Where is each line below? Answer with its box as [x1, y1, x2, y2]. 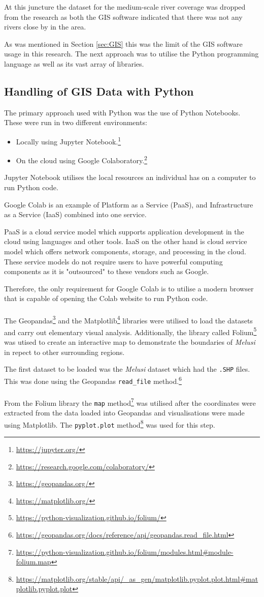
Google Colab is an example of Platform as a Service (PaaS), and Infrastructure [4, 199, 253, 210]
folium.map [16, 556, 51, 567]
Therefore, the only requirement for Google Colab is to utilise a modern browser [4, 283, 254, 293]
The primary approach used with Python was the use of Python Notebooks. [4, 107, 241, 117]
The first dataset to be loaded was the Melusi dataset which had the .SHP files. [4, 364, 250, 374]
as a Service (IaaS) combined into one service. [4, 209, 147, 220]
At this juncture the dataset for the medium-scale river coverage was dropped [4, 2, 246, 12]
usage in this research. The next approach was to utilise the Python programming [4, 48, 259, 59]
